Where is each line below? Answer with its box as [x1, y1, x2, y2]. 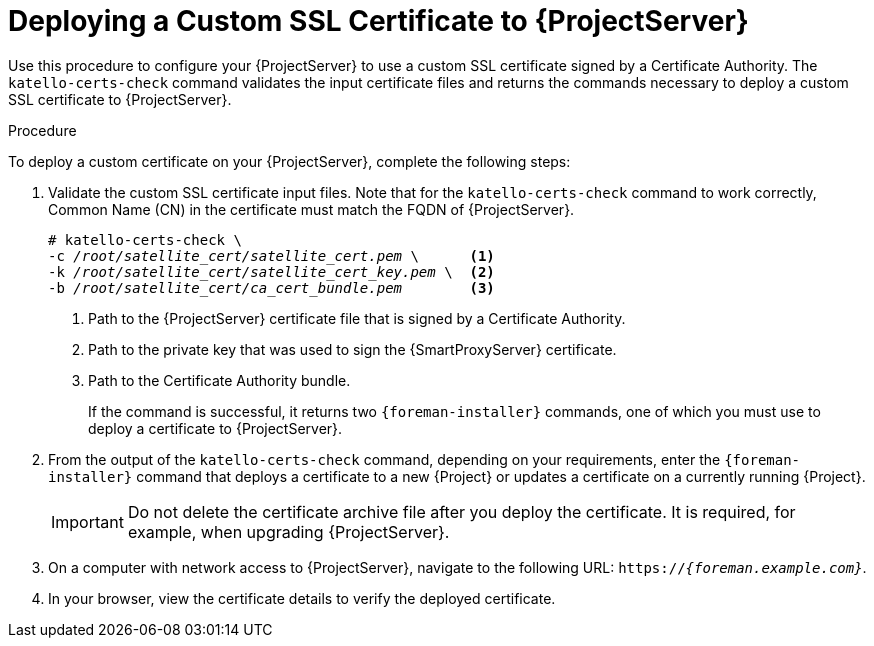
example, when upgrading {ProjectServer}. [127, 521, 450, 542]
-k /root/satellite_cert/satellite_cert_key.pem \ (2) [48, 263, 495, 280]
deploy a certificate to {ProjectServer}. [88, 419, 343, 437]
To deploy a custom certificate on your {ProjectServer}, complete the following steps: [8, 152, 571, 170]
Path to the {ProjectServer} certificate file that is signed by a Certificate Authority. [88, 309, 626, 327]
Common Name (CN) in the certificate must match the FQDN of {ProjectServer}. [48, 200, 575, 218]
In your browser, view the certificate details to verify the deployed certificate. [48, 589, 556, 607]
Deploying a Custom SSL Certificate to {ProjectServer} [8, 4, 749, 38]
